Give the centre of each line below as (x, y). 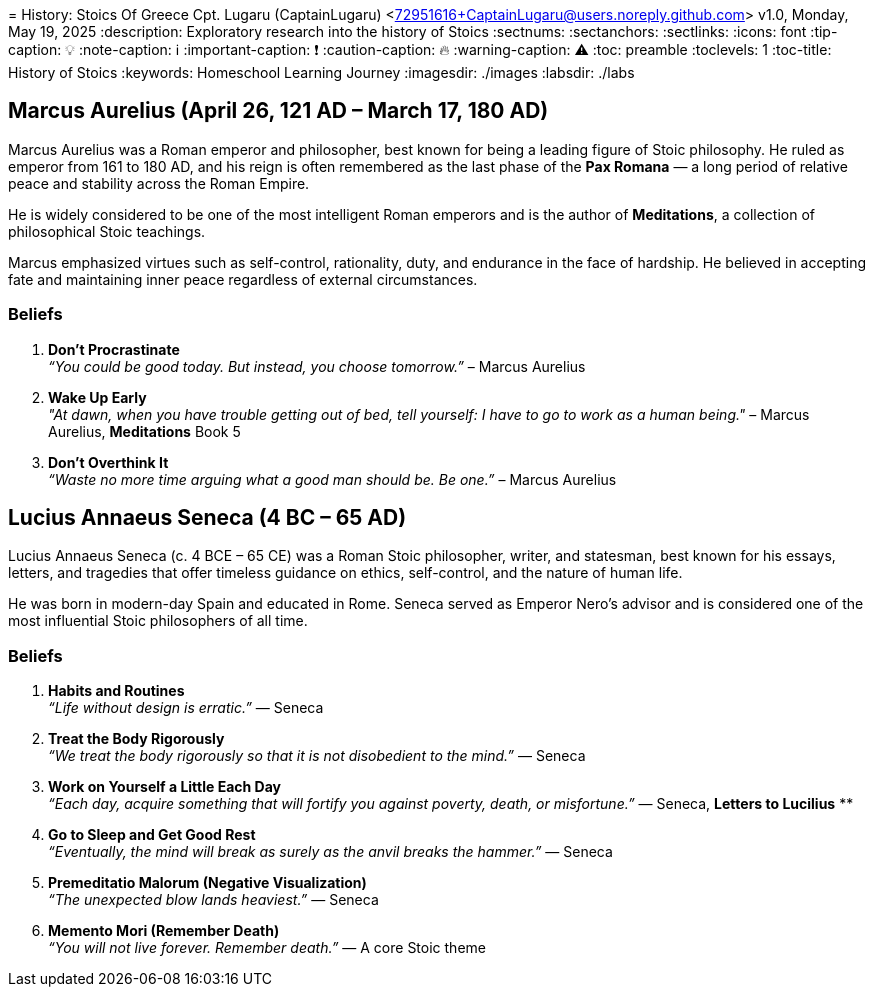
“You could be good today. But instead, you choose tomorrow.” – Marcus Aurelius (317, 366)
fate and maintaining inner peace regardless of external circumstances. (243, 279)
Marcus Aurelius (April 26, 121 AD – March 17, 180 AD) (278, 111)
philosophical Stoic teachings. (107, 231)
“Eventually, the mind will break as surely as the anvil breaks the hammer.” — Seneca (330, 852)
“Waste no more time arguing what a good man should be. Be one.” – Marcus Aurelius (332, 479)
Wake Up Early (97, 397)
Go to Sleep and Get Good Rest (152, 835)
